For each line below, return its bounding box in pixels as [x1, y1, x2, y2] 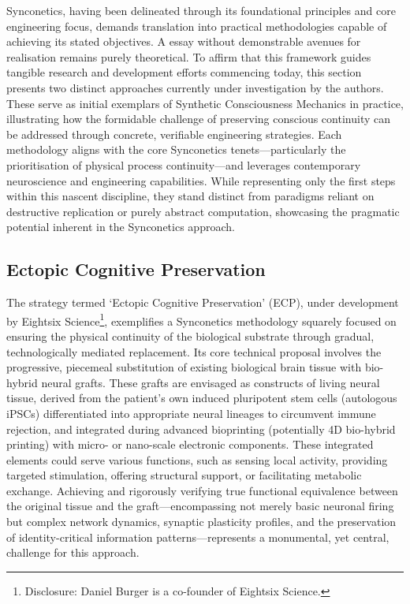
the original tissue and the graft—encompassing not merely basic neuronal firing [6, 498, 394, 514]
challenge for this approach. [6, 544, 140, 561]
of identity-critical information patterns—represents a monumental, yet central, [6, 528, 389, 545]
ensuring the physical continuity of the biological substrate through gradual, [6, 327, 375, 344]
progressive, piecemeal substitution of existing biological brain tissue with [6, 359, 362, 375]
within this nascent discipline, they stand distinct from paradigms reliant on [6, 188, 375, 204]
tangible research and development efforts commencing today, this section [6, 64, 362, 80]
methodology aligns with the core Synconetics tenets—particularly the [6, 141, 346, 158]
